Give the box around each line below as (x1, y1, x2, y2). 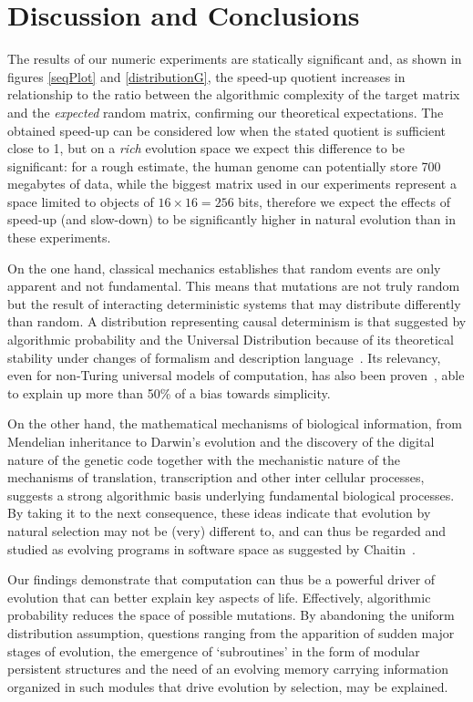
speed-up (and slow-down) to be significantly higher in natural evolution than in (7, 210, 456, 229)
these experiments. (7, 228, 111, 247)
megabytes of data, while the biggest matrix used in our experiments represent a (7, 174, 457, 193)
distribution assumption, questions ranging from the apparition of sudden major (7, 623, 455, 642)
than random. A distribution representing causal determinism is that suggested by (7, 312, 467, 331)
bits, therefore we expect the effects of (238, 191, 451, 211)
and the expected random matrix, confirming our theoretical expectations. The (7, 102, 444, 121)
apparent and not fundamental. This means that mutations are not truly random (7, 276, 460, 295)
